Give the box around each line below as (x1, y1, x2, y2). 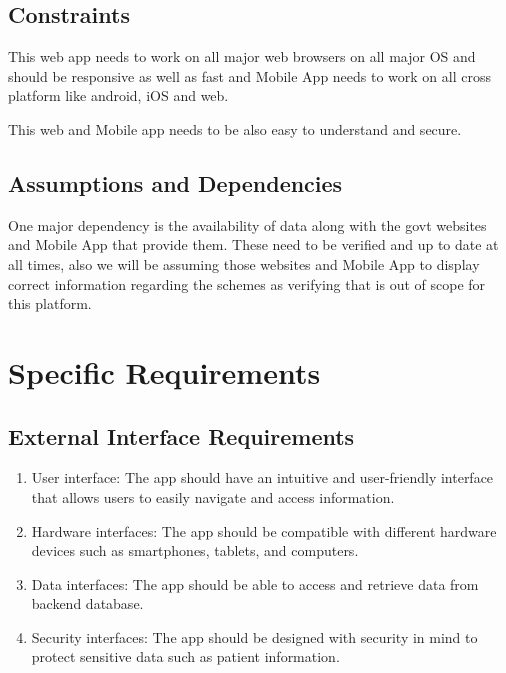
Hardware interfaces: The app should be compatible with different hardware (31, 520, 497, 541)
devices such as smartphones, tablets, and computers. (31, 540, 359, 561)
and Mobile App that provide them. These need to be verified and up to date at (8, 234, 499, 255)
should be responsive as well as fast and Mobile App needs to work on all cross (8, 65, 491, 86)
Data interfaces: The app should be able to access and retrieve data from (31, 573, 479, 594)
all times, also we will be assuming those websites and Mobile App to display (8, 253, 480, 274)
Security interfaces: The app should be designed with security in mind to (31, 626, 478, 647)
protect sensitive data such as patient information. (31, 646, 340, 667)
